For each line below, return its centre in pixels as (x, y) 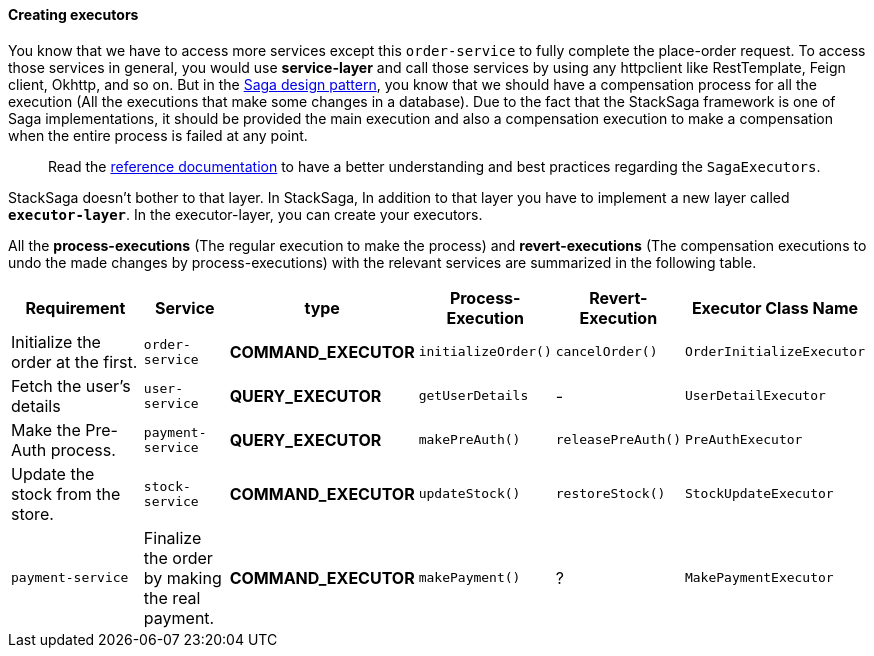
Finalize (172, 537)
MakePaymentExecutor (759, 578)
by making (182, 577)
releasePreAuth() (618, 440)
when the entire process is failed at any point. (158, 135)
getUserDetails (473, 396)
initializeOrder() (485, 352)
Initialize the (56, 341)
